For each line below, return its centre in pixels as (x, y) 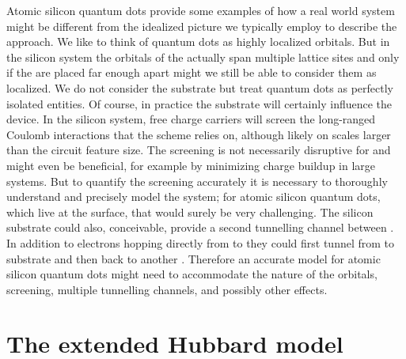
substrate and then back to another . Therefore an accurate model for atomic (194, 258)
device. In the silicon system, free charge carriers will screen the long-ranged (191, 119)
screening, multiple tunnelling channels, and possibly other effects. (167, 289)
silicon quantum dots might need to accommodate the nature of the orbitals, (192, 274)
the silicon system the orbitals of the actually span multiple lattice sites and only (203, 57)
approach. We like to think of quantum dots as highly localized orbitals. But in (198, 42)
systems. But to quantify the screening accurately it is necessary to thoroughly (197, 181)
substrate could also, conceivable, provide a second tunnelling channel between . (200, 227)
